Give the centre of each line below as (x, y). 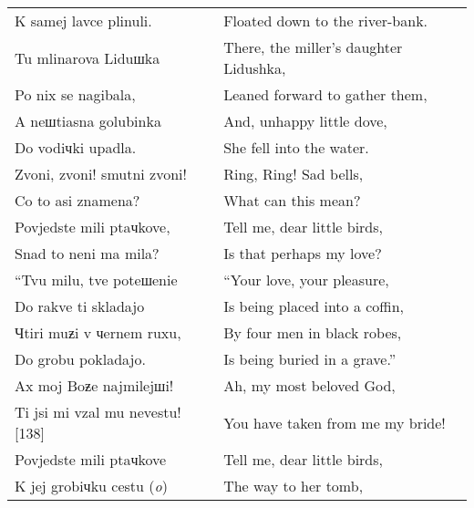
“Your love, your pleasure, (306, 280)
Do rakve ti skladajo (80, 306)
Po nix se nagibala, (75, 94)
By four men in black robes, (313, 332)
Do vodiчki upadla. (76, 147)
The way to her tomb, (294, 486)
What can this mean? (292, 200)
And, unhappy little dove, (305, 121)
